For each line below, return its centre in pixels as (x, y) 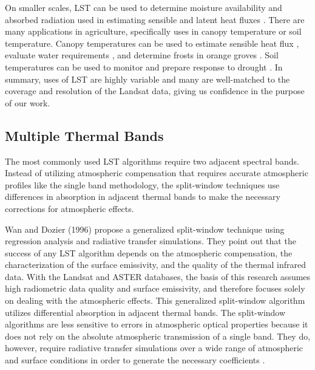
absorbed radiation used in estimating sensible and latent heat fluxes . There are (155, 19)
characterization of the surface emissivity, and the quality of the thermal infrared (155, 265)
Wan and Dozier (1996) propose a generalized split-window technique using (145, 229)
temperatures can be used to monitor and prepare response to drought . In (144, 67)
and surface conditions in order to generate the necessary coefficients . (135, 360)
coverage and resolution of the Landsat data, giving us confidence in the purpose (155, 91)
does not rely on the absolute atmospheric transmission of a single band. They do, (158, 336)
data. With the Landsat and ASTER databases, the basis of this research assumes (158, 276)
